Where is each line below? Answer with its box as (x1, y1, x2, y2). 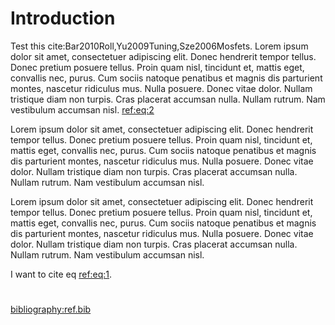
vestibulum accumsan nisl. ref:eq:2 (10, 103, 155, 116)
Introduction (10, 7, 116, 30)
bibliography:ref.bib (10, 303, 92, 316)
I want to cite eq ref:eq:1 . (10, 268, 113, 280)
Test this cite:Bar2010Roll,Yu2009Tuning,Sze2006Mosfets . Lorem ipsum (10, 40, 309, 52)
